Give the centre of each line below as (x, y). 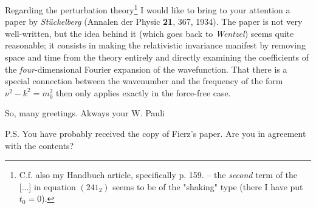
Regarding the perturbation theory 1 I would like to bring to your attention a (148, 9)
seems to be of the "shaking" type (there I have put (208, 186)
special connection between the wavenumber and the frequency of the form (144, 81)
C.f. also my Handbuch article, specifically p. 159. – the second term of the (158, 175)
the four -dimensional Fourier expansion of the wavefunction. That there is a (146, 69)
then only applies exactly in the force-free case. (143, 92)
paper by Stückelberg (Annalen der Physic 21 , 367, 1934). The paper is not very (154, 22)
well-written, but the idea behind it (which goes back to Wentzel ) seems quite (149, 33)
